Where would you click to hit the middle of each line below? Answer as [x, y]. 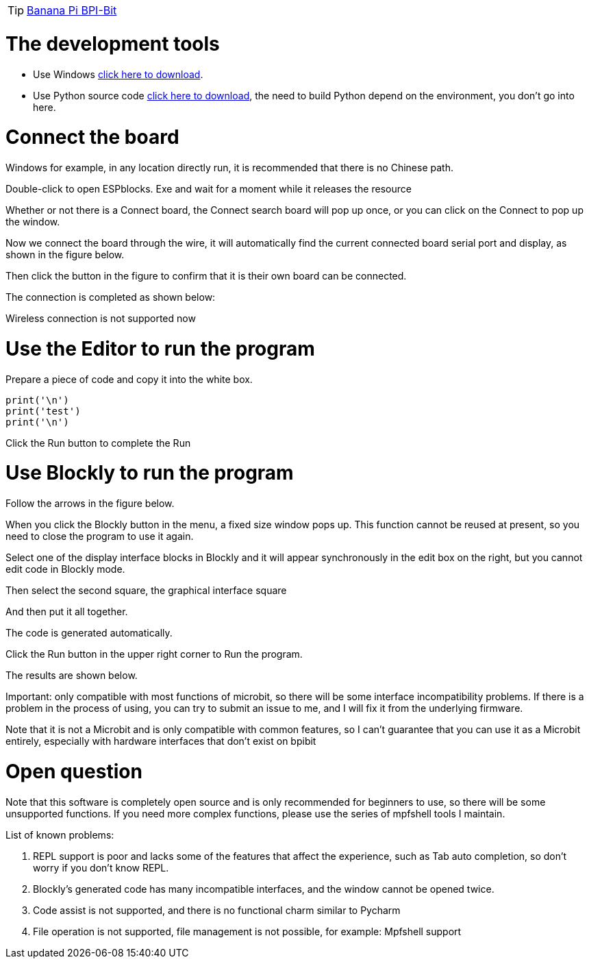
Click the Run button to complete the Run [98, 443]
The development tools [113, 44]
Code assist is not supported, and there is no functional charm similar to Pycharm [217, 910]
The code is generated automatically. [89, 633]
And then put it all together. [67, 611]
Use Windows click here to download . [118, 74]
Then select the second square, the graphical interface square [146, 590]
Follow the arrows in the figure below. [90, 503]
